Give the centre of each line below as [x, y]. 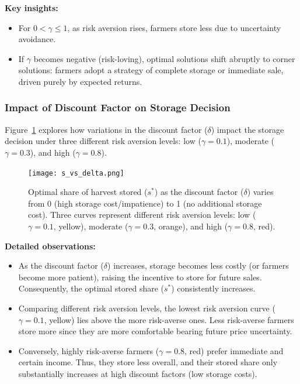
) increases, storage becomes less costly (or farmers [198, 265]
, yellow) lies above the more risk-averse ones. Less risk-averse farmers [169, 319]
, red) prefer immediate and [234, 350]
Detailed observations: [50, 246]
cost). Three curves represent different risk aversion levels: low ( [142, 215]
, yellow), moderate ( [91, 226]
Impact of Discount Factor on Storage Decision [118, 107]
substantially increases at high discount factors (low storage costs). [138, 373]
